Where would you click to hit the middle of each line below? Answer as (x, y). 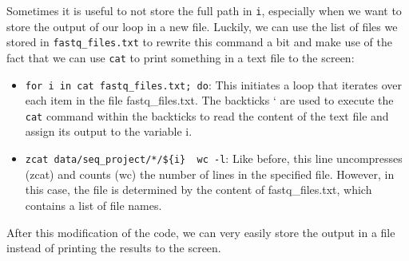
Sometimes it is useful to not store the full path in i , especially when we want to (204, 10)
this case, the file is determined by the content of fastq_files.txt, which (199, 190)
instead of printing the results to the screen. (114, 248)
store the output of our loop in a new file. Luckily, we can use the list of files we (202, 26)
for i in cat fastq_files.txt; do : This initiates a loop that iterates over (214, 84)
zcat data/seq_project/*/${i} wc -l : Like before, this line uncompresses (214, 158)
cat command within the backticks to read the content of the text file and (207, 115)
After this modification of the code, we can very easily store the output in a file (201, 232)
